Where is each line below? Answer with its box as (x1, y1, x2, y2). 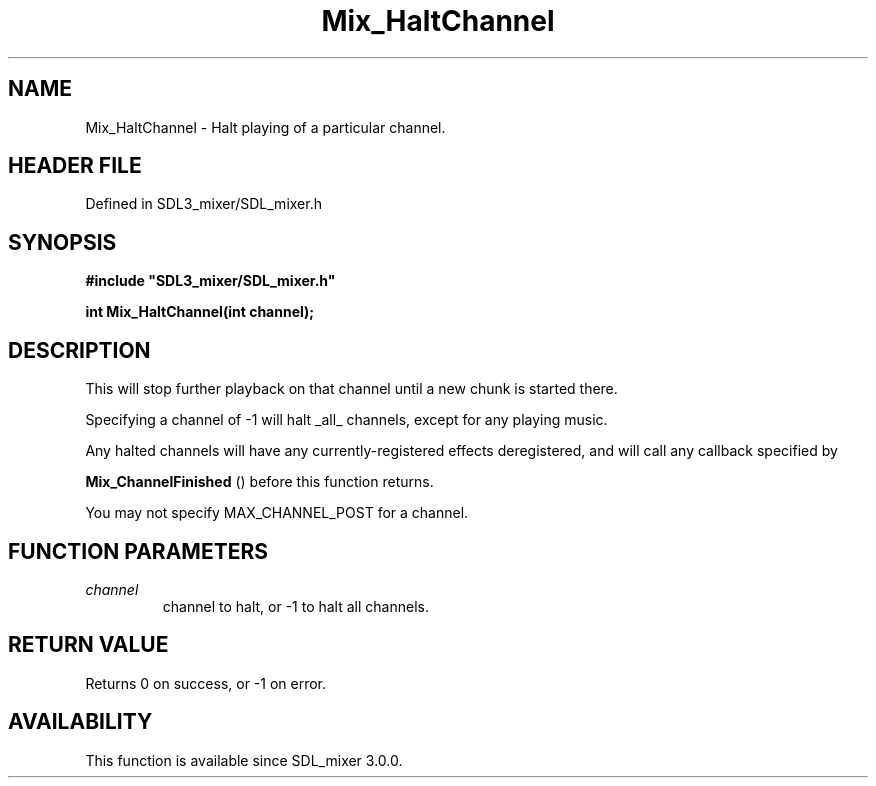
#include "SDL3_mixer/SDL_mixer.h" (85, 272, 336, 290)
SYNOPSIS (8, 229, 117, 255)
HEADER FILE (8, 153, 142, 179)
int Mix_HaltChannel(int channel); (85, 303, 315, 321)
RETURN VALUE (8, 632, 169, 658)
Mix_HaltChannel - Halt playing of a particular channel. (85, 118, 446, 136)
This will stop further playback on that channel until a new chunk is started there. (85, 380, 618, 398)
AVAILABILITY (8, 709, 153, 735)
